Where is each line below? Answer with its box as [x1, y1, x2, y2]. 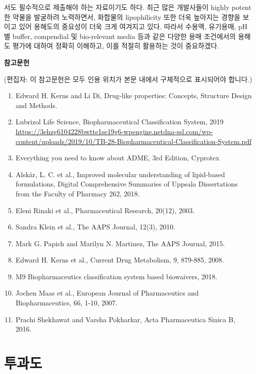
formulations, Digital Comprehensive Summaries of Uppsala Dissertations [15, 179, 238, 189]
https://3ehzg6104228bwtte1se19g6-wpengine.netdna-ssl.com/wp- [15, 126, 213, 136]
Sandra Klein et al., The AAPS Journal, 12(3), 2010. [15, 222, 176, 232]
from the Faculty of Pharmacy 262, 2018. [15, 188, 140, 198]
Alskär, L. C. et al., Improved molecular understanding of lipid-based [15, 169, 225, 179]
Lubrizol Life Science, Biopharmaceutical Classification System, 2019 [15, 116, 224, 127]
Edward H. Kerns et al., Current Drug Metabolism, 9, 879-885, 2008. [15, 255, 224, 265]
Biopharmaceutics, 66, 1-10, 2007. [15, 298, 117, 308]
